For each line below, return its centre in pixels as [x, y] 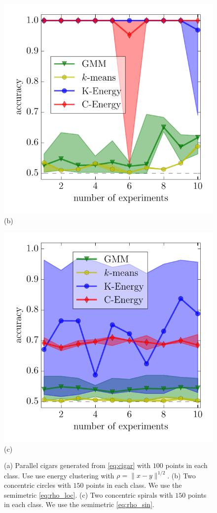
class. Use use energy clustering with [59, 475]
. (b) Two [181, 475]
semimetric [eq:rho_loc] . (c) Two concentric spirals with [89, 494]
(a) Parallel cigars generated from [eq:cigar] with [77, 465]
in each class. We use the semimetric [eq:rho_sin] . [79, 504]
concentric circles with [37, 485]
